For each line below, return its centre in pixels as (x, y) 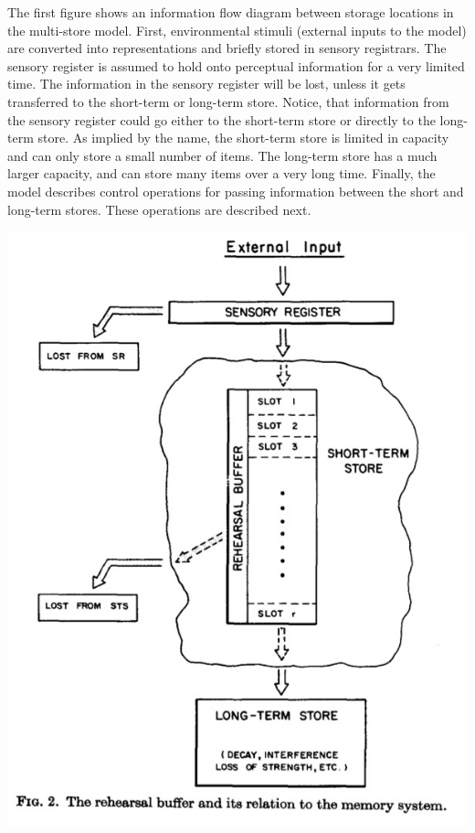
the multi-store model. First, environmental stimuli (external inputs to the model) (237, 30)
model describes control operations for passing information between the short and (236, 191)
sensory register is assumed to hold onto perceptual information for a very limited (236, 65)
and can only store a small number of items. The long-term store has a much (222, 155)
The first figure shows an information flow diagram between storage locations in (231, 12)
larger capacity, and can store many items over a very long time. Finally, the (222, 173)
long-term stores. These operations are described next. (159, 209)
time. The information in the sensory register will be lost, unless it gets (206, 84)
